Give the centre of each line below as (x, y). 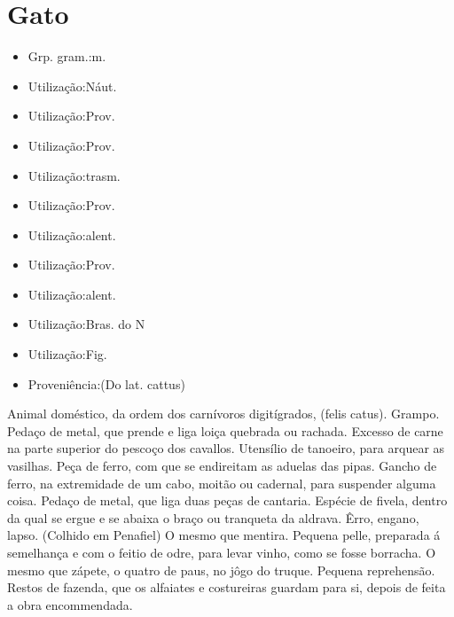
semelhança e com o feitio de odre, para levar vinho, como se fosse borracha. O (222, 552)
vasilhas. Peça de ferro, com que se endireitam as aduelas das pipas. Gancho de (222, 466)
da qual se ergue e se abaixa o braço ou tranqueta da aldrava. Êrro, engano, (213, 517)
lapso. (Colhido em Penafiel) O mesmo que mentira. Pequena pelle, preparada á (224, 535)
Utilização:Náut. (72, 86)
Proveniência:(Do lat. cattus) (106, 383)
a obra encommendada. (70, 604)
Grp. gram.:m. (67, 56)
